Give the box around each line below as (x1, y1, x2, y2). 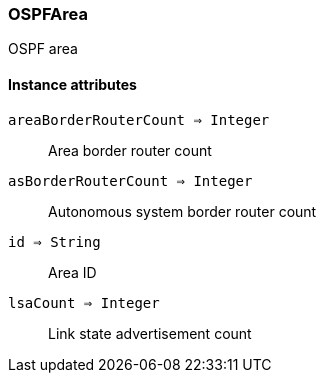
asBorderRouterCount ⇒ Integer (8, 172, 253, 189)
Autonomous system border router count (48, 202, 317, 220)
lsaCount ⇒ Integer (8, 294, 160, 311)
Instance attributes (8, 75, 137, 93)
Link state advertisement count (48, 324, 252, 342)
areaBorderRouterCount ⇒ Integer (8, 111, 270, 128)
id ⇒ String (8, 233, 101, 250)
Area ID (48, 263, 97, 281)
